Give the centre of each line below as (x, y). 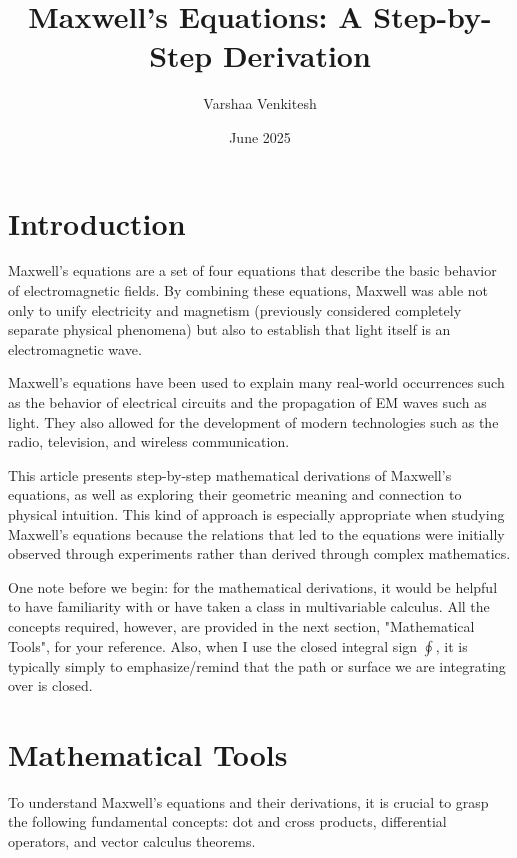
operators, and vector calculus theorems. (132, 841)
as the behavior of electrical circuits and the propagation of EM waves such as (247, 402)
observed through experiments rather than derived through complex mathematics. (259, 553)
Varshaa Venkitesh (260, 103)
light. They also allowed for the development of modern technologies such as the (253, 421)
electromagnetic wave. (75, 348)
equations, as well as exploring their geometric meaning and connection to (235, 494)
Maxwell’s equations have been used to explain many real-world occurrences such (256, 382)
